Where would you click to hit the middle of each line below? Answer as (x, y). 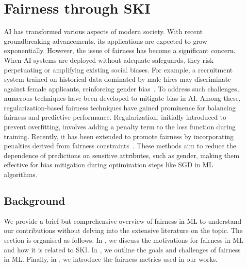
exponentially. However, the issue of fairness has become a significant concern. (120, 50)
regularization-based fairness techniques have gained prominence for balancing (120, 107)
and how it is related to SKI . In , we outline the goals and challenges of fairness (122, 249)
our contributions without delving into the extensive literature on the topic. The (123, 230)
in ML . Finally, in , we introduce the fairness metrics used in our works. (111, 259)
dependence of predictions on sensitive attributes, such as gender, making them (122, 155)
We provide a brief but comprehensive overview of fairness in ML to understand (123, 221)
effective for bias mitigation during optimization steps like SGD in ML (108, 165)
